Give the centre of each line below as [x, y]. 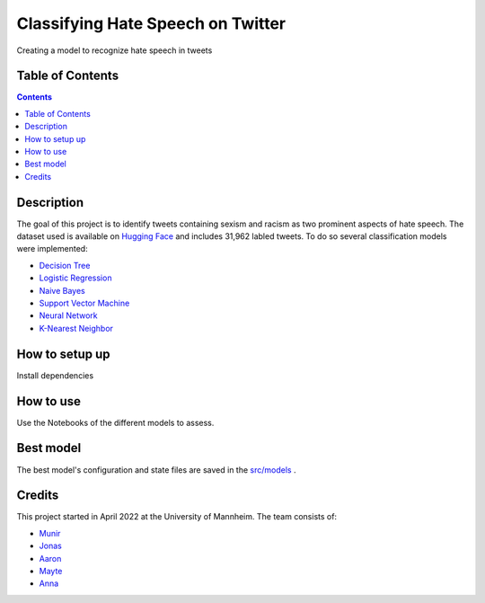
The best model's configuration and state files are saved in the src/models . [156, 470]
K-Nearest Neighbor [76, 328]
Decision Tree [65, 265]
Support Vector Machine [84, 303]
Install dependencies [55, 375]
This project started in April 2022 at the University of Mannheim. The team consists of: [176, 517]
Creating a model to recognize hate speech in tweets [115, 50]
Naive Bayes [62, 290]
